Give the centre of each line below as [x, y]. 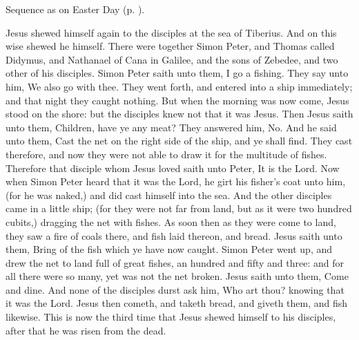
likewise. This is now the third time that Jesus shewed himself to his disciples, [171, 317]
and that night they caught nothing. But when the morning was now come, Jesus [177, 100]
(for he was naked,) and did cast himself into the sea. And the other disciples [169, 195]
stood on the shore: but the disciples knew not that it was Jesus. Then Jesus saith [179, 114]
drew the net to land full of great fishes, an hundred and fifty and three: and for [175, 262]
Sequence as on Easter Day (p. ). [75, 9]
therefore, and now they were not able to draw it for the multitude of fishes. [166, 154]
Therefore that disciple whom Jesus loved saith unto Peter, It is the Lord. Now [173, 168]
